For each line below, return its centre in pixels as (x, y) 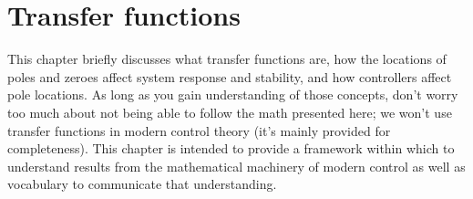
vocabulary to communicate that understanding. (142, 184)
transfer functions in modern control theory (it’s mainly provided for (199, 130)
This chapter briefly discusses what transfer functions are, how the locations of (227, 59)
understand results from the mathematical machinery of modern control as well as (236, 166)
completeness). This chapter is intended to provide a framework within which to (231, 148)
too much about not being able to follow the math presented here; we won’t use (230, 112)
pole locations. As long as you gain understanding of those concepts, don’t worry (233, 94)
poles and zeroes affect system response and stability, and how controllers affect (230, 76)
